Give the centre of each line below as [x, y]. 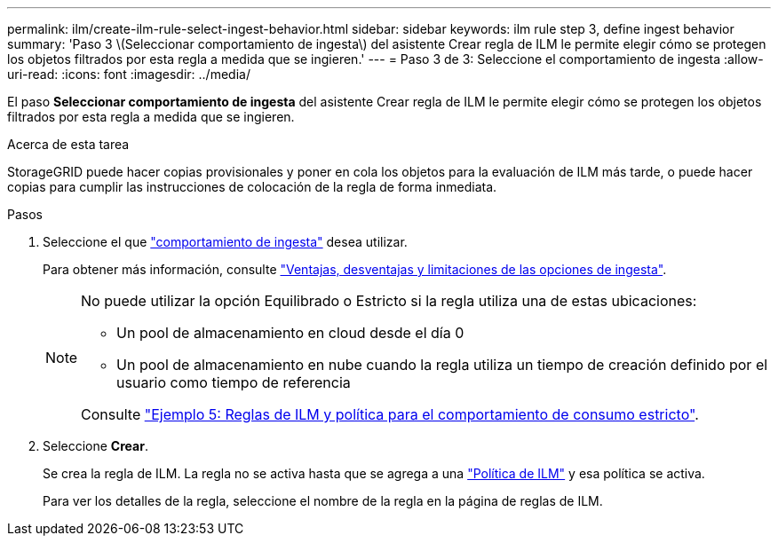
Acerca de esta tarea [68, 144]
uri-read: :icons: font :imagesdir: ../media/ [129, 74]
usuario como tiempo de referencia [234, 382]
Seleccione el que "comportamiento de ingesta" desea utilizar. [225, 242]
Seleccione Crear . [95, 446]
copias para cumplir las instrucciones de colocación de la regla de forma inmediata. [252, 187]
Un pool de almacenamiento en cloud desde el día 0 [290, 333]
